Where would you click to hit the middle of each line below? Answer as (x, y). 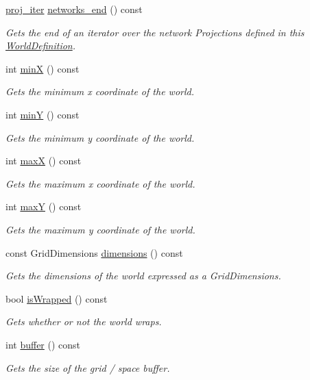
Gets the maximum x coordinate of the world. (100, 183)
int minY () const (43, 114)
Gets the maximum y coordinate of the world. (100, 229)
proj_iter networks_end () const (74, 9)
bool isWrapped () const (57, 298)
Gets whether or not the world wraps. (84, 321)
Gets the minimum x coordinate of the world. (100, 91)
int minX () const (43, 68)
